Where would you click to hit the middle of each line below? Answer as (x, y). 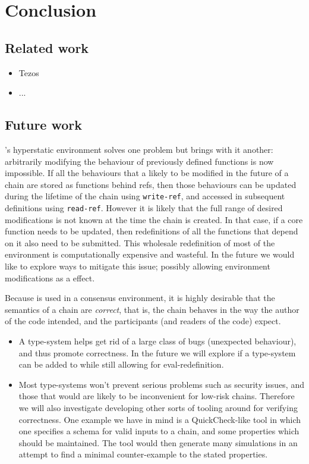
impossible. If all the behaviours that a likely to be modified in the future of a (147, 173)
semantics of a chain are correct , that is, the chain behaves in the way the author (152, 309)
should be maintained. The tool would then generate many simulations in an (158, 442)
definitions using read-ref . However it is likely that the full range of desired (144, 208)
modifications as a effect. (50, 278)
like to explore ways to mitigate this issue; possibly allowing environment (138, 266)
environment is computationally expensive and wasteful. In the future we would (150, 254)
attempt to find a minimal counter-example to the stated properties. (143, 454)
